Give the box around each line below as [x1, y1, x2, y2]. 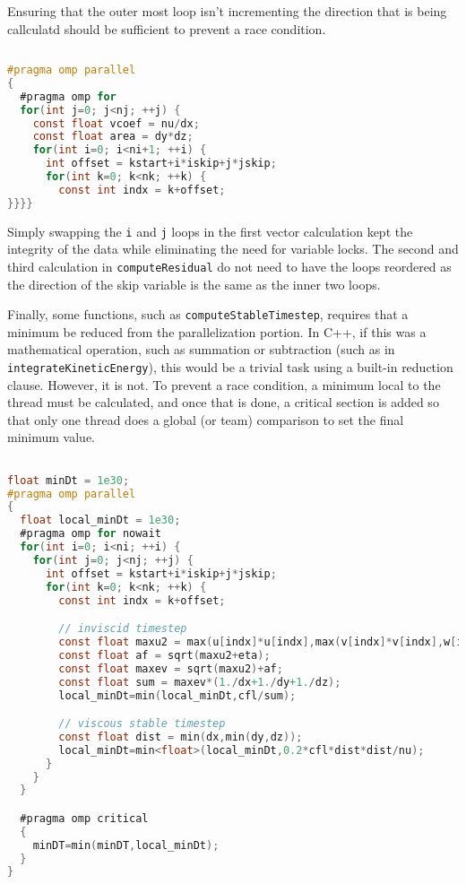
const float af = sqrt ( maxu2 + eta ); [58, 648, 271, 662]
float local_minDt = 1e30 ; [20, 514, 181, 527]
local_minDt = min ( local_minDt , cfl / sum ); [58, 689, 297, 702]
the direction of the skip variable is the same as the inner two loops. [7, 274, 381, 293]
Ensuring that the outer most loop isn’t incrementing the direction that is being [7, 2, 447, 20]
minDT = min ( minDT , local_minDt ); [32, 838, 220, 852]
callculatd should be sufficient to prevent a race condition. [7, 19, 326, 38]
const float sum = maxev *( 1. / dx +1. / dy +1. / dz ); [58, 675, 341, 689]
